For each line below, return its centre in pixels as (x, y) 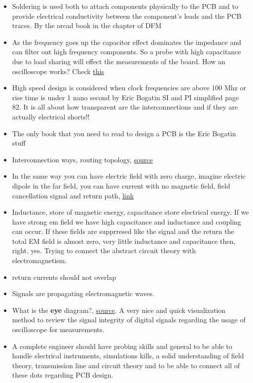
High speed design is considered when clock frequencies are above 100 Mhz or (129, 88)
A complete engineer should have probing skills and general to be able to (122, 346)
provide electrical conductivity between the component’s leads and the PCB (127, 16)
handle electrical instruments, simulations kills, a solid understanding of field (128, 356)
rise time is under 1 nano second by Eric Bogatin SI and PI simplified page (126, 97)
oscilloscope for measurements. (58, 329)
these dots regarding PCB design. (63, 375)
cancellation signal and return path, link (73, 195)
